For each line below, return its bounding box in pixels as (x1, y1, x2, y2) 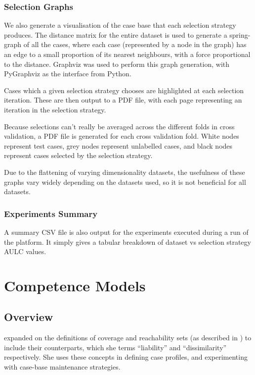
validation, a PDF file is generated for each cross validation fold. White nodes (4, 131, 239, 141)
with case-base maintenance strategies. (4, 362, 121, 372)
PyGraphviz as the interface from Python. (4, 68, 131, 79)
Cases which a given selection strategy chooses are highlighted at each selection (4, 85, 244, 95)
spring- (229, 29, 251, 40)
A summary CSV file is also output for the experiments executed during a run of (4, 226, 249, 237)
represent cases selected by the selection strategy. (4, 150, 153, 161)
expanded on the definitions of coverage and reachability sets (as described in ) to (4, 332, 252, 343)
